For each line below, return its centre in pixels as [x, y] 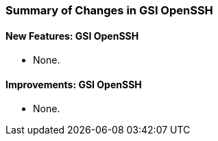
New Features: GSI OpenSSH [72, 36]
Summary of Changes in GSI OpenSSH [109, 10]
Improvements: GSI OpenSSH [74, 84]
